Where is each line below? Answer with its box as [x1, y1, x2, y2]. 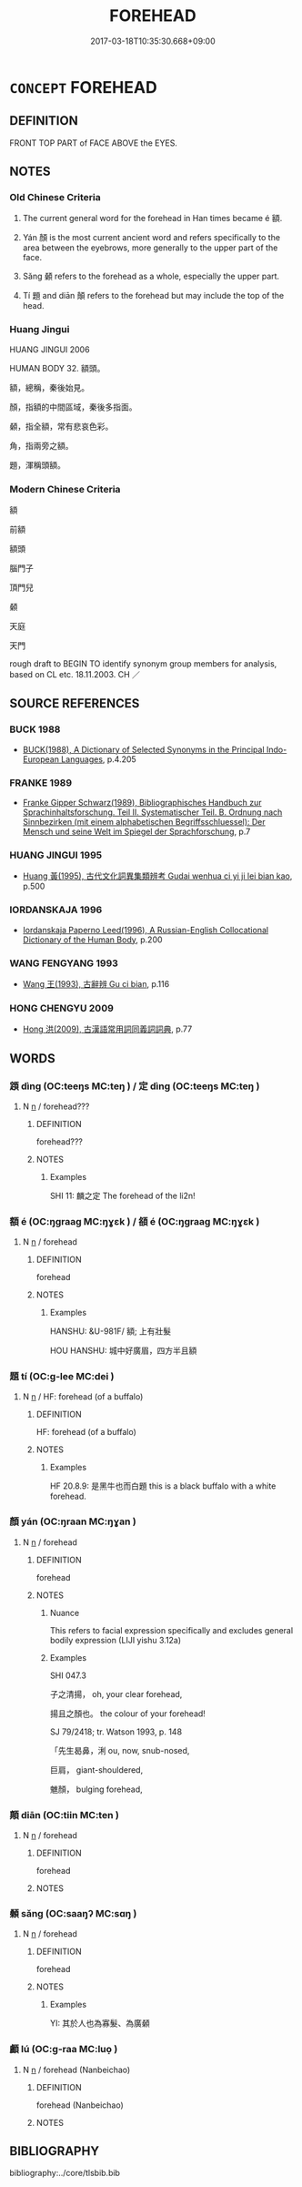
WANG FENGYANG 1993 [9, 957, 118, 970]
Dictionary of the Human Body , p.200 [22, 934, 163, 945]
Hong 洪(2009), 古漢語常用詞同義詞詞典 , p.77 [22, 1023, 193, 1034]
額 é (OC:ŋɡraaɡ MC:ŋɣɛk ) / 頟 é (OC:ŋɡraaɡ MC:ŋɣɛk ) [9, 1215, 260, 1227]
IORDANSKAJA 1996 [9, 903, 103, 916]
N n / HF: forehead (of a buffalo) [22, 1391, 144, 1402]
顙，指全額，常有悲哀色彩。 [9, 421, 114, 432]
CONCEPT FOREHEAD [9, 76, 157, 97]
